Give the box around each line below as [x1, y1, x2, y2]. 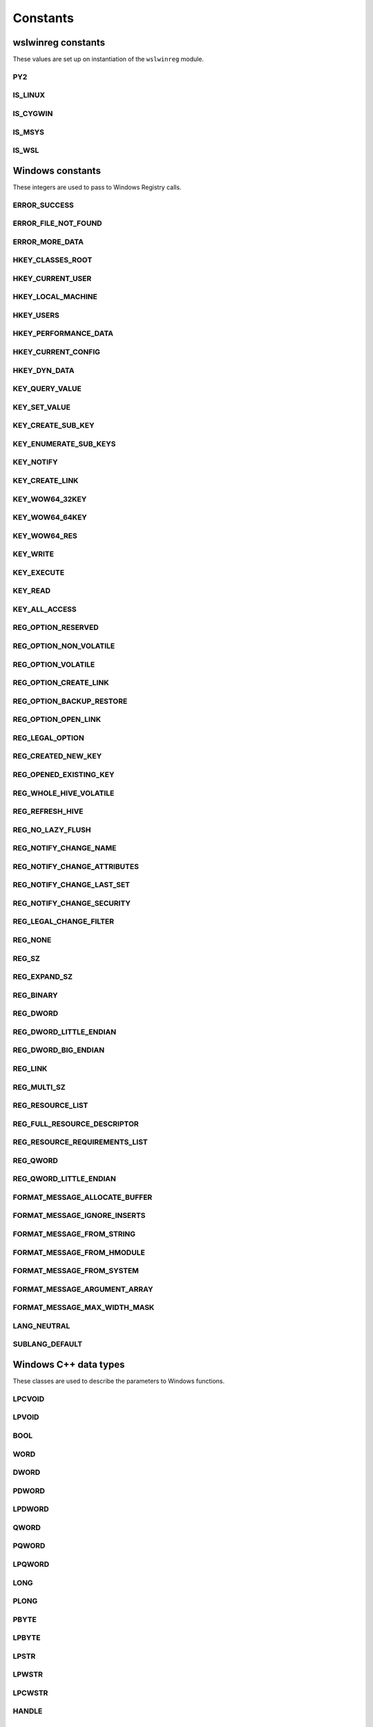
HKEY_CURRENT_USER [12, 274, 92, 283]
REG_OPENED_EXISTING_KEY [12, 770, 115, 779]
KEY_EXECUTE [12, 567, 65, 577]
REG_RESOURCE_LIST [12, 1100, 88, 1110]
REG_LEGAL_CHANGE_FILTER [12, 917, 114, 926]
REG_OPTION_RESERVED [12, 622, 99, 632]
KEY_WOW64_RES [12, 531, 77, 540]
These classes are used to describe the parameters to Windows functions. [12, 1377, 224, 1385]
